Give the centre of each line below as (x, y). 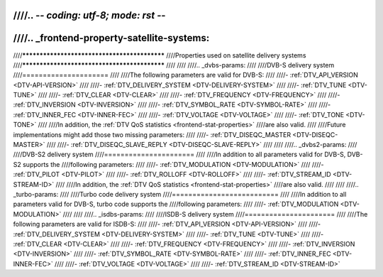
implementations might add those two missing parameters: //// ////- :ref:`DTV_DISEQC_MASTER (152, 134)
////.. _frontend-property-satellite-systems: (111, 38)
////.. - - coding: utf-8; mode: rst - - (89, 15)
